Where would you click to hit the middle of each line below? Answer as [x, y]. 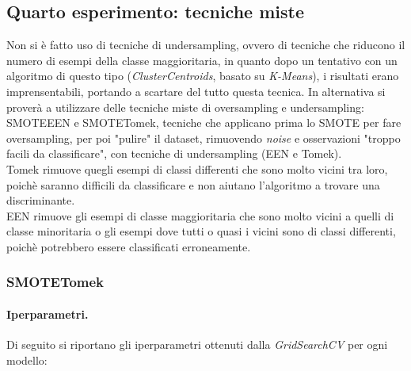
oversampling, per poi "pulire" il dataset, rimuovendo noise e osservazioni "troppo [204, 138]
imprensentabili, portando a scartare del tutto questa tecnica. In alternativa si [196, 91]
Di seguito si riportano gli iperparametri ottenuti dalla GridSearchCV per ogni [197, 344]
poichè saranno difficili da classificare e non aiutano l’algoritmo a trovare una [193, 184]
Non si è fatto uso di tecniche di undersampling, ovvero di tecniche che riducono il [206, 45]
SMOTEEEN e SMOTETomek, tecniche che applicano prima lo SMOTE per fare [204, 122]
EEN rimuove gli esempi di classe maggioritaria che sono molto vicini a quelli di [200, 215]
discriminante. [41, 200]
